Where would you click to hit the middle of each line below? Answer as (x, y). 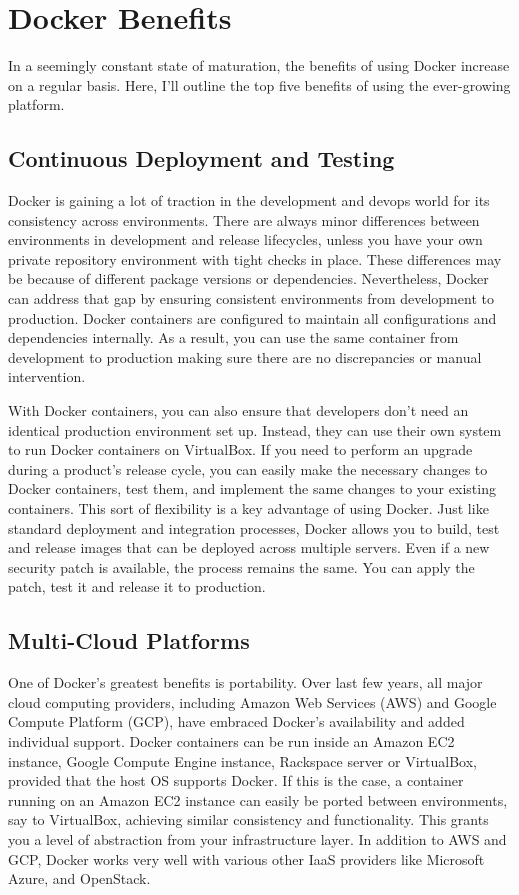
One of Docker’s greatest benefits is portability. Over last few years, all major (245, 682)
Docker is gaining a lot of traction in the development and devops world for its (249, 200)
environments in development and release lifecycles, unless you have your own (245, 239)
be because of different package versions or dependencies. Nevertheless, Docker (248, 278)
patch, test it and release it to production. (137, 586)
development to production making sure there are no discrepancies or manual (245, 356)
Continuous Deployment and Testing (201, 158)
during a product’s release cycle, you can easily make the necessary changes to (248, 468)
